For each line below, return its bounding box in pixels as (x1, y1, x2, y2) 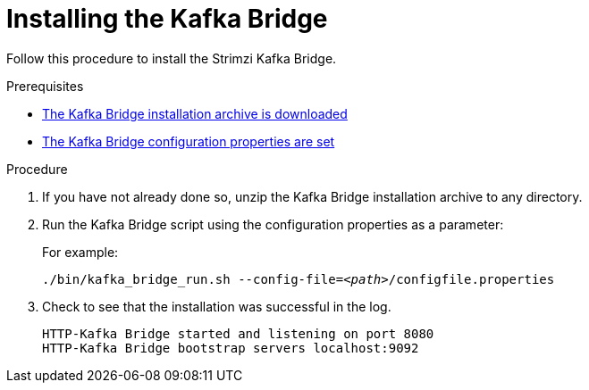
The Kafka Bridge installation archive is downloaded (42, 105, 348, 121)
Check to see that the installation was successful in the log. (42, 298, 391, 314)
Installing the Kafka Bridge (6, 4, 328, 34)
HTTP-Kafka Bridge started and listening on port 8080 (42, 326, 434, 341)
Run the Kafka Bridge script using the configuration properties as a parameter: (42, 216, 504, 232)
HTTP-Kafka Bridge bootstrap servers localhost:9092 (42, 340, 419, 355)
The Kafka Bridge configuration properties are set (42, 133, 335, 149)
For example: (42, 244, 119, 260)
